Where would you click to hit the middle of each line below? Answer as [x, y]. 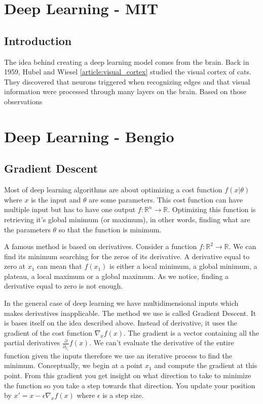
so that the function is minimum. [110, 229]
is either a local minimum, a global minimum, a [183, 266]
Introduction [38, 40]
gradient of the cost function [48, 332]
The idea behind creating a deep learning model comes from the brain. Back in [127, 62]
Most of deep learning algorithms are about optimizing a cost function [113, 190]
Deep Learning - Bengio [89, 136]
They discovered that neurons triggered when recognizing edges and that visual [127, 81]
